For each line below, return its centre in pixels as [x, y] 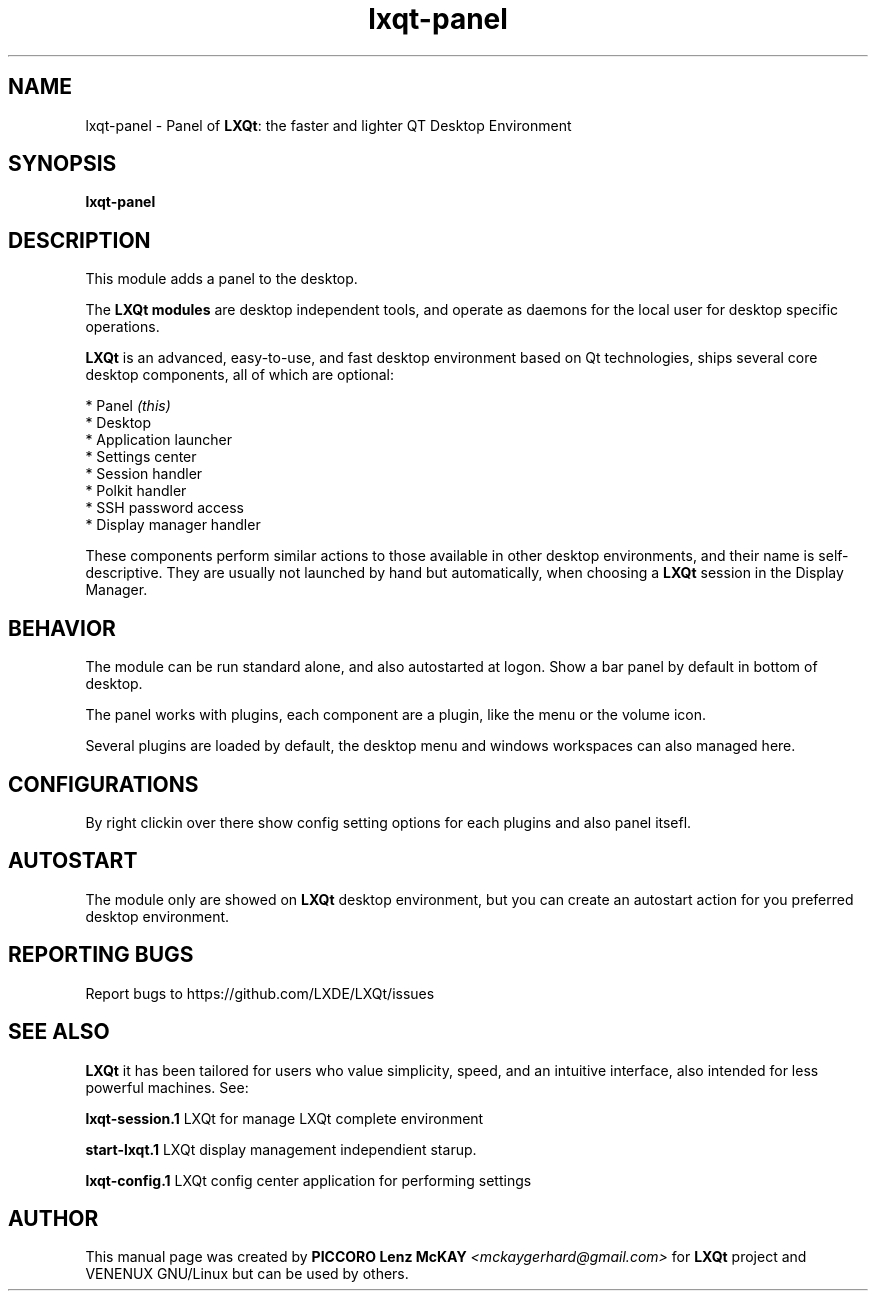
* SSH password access [164, 508]
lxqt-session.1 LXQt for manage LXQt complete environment [284, 1118]
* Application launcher [159, 440]
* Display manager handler [173, 525]
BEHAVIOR [62, 628]
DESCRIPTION [79, 240]
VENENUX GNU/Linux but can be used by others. [247, 1274]
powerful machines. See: [167, 1087]
